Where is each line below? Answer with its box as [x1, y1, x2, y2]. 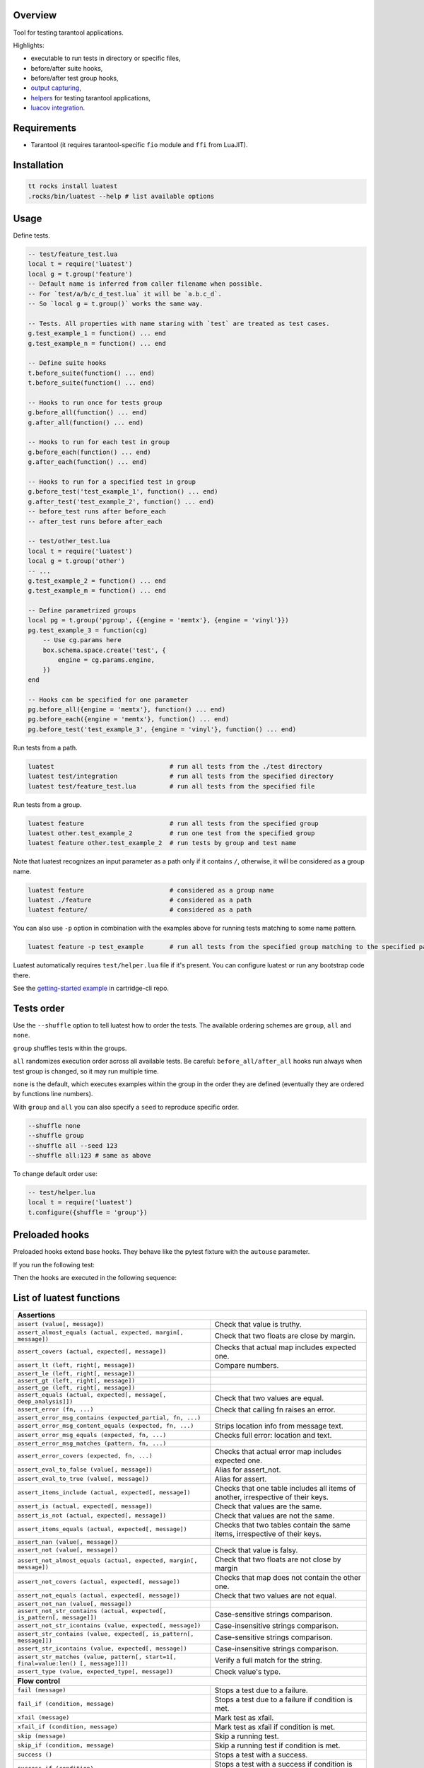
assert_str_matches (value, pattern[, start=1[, [17, 1653, 177, 1661]
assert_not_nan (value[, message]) [17, 1600, 132, 1607]
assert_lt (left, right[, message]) [17, 1361, 136, 1369]
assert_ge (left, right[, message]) [17, 1383, 136, 1391]
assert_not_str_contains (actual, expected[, [17, 1607, 167, 1615]
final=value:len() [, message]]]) [17, 1659, 129, 1667]
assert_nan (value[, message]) [17, 1538, 118, 1545]
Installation [13, 159, 64, 171]
